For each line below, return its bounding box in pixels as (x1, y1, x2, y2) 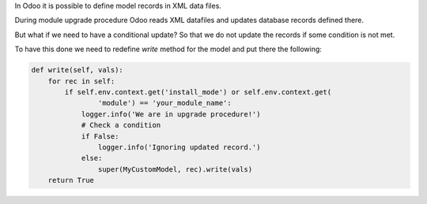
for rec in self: (47, 76, 115, 86)
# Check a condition (81, 121, 161, 130)
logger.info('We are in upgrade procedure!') (81, 109, 261, 118)
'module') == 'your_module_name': (97, 98, 232, 108)
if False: (81, 132, 119, 141)
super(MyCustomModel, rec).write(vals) (97, 165, 253, 173)
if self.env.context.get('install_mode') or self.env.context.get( (64, 87, 332, 96)
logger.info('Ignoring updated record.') (97, 143, 261, 151)
